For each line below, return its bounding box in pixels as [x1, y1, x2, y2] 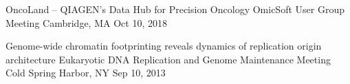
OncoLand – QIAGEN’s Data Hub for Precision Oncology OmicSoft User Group [6, 2, 344, 16]
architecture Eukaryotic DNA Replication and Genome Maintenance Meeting [6, 52, 331, 66]
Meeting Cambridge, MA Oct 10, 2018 [6, 15, 167, 30]
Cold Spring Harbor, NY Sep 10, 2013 [6, 65, 166, 80]
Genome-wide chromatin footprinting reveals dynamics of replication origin [6, 39, 322, 53]
